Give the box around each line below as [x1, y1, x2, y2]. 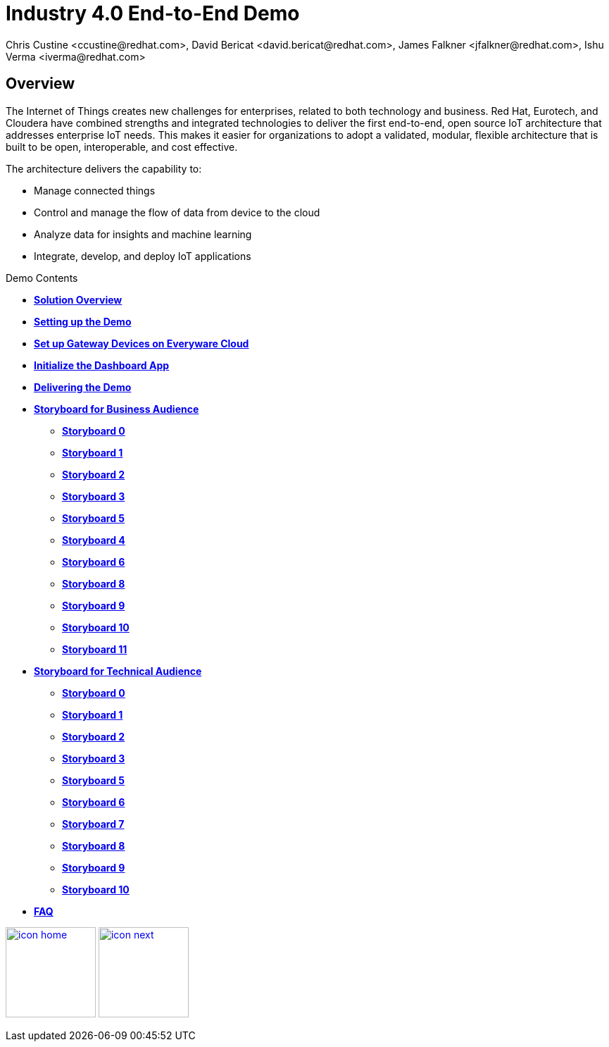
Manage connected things [34, 184, 156, 197]
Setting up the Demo [34, 315, 132, 328]
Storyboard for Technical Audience [34, 664, 202, 677]
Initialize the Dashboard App [34, 359, 170, 371]
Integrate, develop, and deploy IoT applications [34, 249, 251, 262]
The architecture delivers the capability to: [6, 162, 202, 175]
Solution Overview [34, 293, 123, 306]
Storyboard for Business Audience [34, 402, 199, 415]
